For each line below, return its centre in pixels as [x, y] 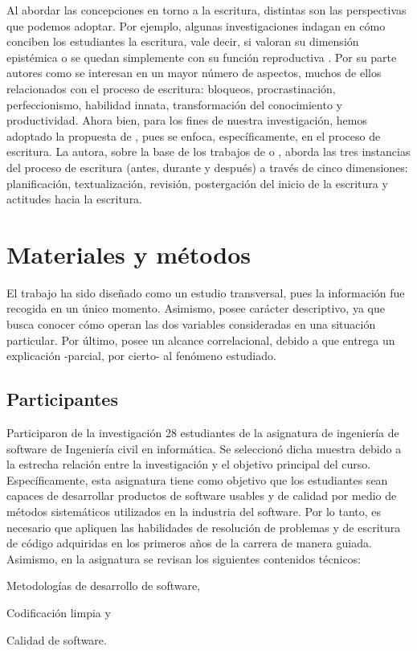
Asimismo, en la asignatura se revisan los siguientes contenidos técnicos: [184, 558]
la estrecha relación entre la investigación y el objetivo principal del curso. [189, 464]
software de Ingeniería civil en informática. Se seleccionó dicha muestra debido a [204, 448]
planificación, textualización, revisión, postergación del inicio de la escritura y [197, 183]
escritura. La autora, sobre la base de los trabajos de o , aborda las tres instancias [208, 151]
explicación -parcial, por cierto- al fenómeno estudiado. [141, 356]
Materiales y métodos [129, 254]
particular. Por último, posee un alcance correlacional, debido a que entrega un [201, 340]
